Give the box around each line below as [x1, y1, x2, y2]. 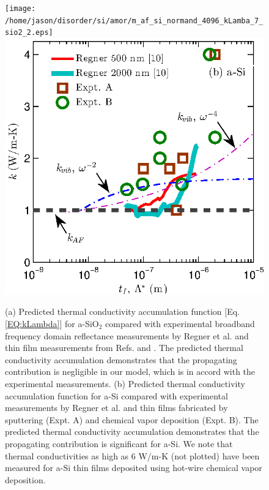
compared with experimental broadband [105, 317, 255, 330]
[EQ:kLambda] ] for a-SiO [5, 317, 99, 330]
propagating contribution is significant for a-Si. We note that [5, 437, 233, 450]
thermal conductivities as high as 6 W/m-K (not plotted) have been [5, 449, 260, 462]
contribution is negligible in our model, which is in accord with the [5, 365, 256, 378]
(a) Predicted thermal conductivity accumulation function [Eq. [5, 305, 240, 318]
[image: [5, 4, 36, 13]
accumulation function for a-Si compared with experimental [5, 389, 228, 402]
